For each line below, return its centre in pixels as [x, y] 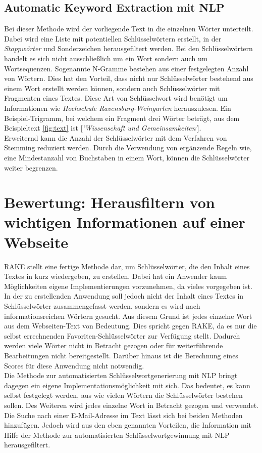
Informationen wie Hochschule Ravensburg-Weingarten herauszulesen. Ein [118, 108]
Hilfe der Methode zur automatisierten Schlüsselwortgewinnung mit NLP [117, 435]
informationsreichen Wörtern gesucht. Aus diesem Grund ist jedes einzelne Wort [128, 316]
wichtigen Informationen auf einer [125, 222]
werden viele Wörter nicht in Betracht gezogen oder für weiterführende [114, 345]
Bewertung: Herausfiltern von [110, 202]
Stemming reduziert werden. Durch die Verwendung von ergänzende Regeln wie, [128, 148]
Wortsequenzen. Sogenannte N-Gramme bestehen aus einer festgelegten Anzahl [126, 68]
